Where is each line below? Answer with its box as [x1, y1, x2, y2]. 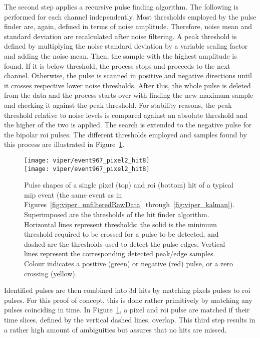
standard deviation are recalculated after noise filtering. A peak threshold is [4, 31, 237, 41]
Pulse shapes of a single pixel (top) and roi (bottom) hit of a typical [24, 180, 233, 190]
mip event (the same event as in [24, 189, 122, 200]
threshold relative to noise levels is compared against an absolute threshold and [4, 109, 248, 120]
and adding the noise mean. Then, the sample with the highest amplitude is [4, 50, 237, 61]
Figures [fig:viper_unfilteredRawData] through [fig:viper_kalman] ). [24, 199, 235, 210]
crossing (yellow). [24, 268, 77, 278]
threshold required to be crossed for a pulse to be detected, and [24, 229, 219, 239]
